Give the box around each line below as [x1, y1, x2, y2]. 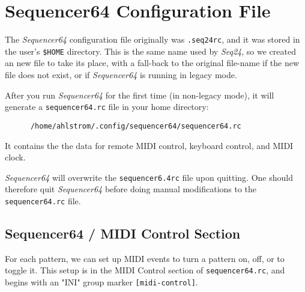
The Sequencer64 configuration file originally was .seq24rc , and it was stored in [5, 33, 300, 46]
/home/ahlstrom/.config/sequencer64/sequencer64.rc [30, 121, 241, 130]
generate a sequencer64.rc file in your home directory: [5, 100, 209, 113]
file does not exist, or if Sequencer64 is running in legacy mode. [5, 68, 237, 81]
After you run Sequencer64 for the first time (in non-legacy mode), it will [5, 88, 274, 101]
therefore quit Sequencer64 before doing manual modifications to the [5, 183, 257, 195]
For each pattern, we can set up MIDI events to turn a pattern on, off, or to [5, 252, 285, 264]
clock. [5, 151, 26, 163]
